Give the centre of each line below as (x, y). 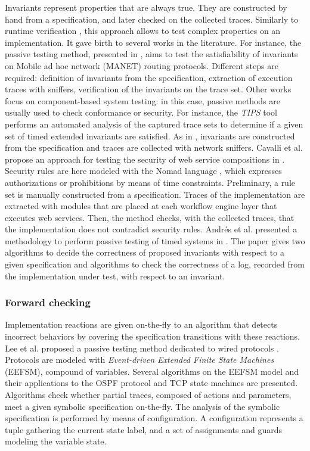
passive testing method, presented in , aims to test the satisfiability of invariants (151, 54)
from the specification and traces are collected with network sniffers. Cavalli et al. (154, 147)
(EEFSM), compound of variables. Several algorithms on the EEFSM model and (152, 371)
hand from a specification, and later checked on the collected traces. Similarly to (152, 19)
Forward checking (48, 302)
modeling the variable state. (56, 441)
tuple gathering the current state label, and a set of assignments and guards (143, 429)
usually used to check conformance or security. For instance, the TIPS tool (141, 112)
